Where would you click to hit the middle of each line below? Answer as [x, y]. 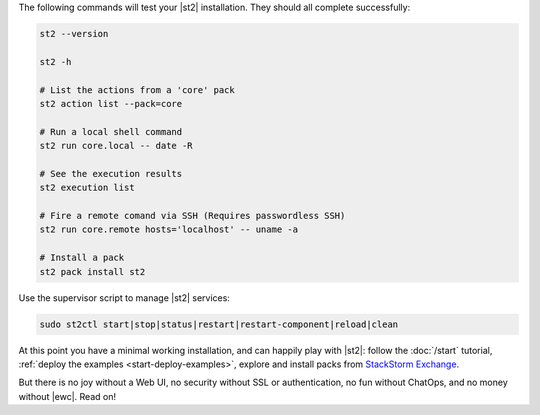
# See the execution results [111, 173]
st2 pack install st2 [92, 271]
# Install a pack [82, 258]
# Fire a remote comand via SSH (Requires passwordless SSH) [192, 216]
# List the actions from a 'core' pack [137, 89]
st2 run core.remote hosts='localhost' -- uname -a [169, 229]
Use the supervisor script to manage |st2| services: [124, 297]
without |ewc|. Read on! [67, 396]
